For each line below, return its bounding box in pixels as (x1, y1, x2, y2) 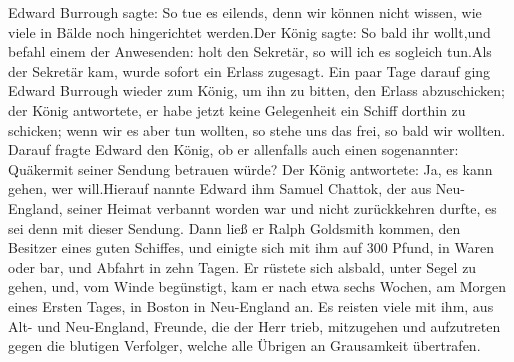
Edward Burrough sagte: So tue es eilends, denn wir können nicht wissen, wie (8, 2, 482, 22)
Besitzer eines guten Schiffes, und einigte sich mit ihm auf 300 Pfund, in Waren (8, 237, 495, 258)
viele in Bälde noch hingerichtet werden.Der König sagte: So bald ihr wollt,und (8, 21, 491, 42)
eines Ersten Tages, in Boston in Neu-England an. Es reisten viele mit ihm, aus (8, 295, 494, 316)
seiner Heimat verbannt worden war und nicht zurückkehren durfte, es (67, 197, 497, 218)
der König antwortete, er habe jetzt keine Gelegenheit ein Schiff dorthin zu (8, 99, 466, 120)
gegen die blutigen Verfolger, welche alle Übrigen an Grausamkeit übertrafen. (8, 335, 481, 356)
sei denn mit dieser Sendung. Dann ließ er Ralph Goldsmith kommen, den (8, 217, 461, 238)
